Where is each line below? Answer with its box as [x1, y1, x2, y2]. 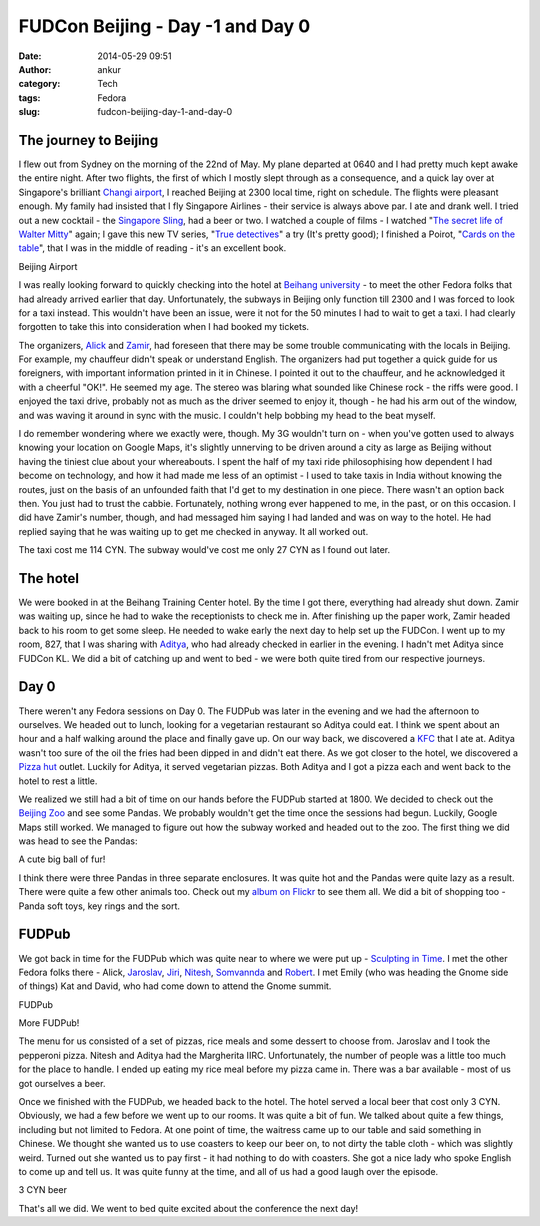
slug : [18, 106, 40, 118]
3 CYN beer [18, 1184, 67, 1196]
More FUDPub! [18, 1017, 80, 1029]
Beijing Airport [18, 260, 78, 272]
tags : [18, 91, 41, 104]
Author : [18, 63, 52, 75]
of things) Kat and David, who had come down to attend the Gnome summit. [18, 980, 332, 992]
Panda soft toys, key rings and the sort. [18, 900, 180, 912]
